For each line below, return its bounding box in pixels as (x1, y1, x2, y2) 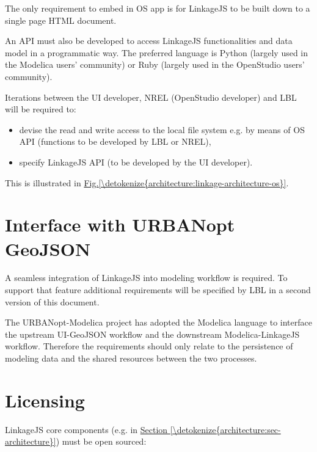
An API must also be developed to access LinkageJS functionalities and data (5, 34, 293, 47)
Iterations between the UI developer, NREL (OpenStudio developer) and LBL (5, 90, 297, 103)
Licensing (5, 387, 85, 412)
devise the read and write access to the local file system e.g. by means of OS (19, 123, 305, 136)
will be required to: (5, 103, 76, 115)
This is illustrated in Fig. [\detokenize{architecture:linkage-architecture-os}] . (5, 176, 289, 189)
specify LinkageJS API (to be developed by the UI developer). (19, 155, 253, 168)
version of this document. (5, 295, 100, 308)
